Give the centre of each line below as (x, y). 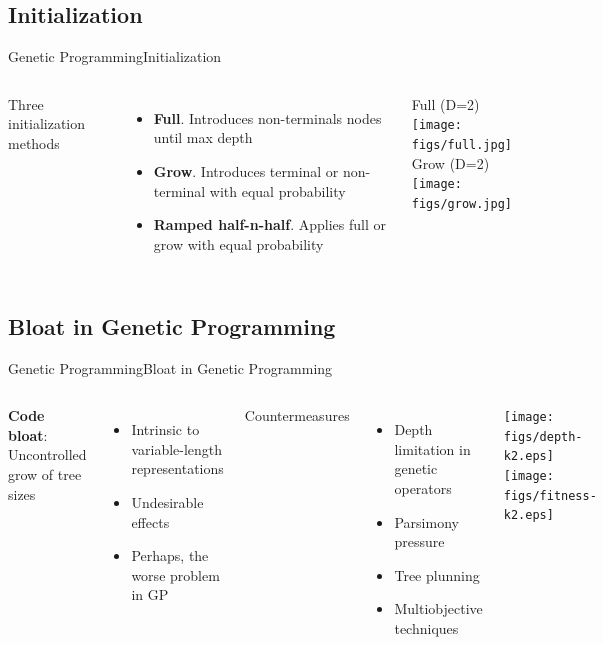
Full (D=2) (445, 103)
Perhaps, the (170, 555)
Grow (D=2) (450, 162)
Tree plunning (437, 574)
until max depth (203, 137)
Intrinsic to (165, 429)
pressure (419, 541)
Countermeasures (297, 415)
